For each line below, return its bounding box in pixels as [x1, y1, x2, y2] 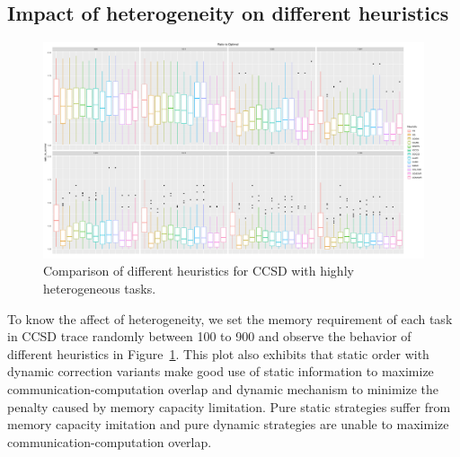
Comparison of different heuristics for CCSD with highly [43, 261, 354, 280]
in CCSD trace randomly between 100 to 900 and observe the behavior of [7, 327, 411, 346]
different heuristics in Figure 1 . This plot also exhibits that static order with [7, 344, 429, 363]
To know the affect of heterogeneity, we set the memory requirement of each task [7, 309, 453, 328]
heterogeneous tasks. [43, 278, 156, 297]
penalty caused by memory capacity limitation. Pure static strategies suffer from [7, 397, 451, 416]
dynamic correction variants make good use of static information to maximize [7, 362, 434, 381]
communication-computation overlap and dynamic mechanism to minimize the [7, 379, 438, 398]
